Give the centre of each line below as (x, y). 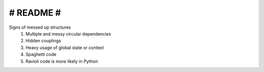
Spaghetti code (41, 54)
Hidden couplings (43, 41)
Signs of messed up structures (40, 27)
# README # (35, 13)
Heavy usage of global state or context (65, 47)
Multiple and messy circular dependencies (68, 34)
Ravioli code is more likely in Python (62, 61)
